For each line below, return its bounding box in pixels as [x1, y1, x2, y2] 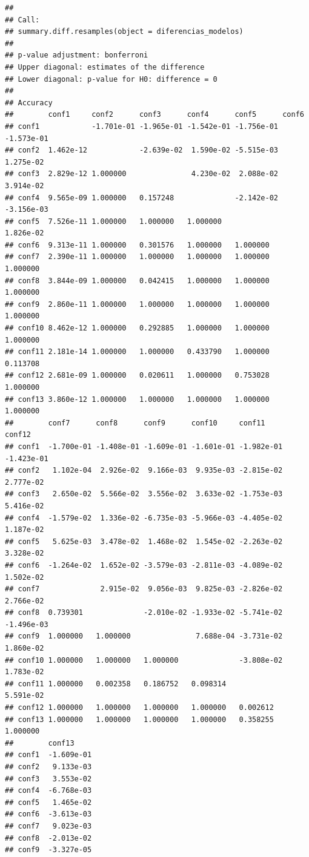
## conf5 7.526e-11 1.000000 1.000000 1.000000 [5, 217, 222, 226]
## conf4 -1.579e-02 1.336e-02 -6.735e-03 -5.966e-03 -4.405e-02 [5, 513, 283, 522]
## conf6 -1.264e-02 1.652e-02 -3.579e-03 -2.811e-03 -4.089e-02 [5, 560, 283, 570]
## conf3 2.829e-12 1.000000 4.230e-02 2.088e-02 [5, 169, 279, 179]
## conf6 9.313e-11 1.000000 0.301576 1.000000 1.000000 [5, 240, 270, 249]
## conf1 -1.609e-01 [5, 750, 92, 760]
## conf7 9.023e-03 [5, 821, 92, 830]
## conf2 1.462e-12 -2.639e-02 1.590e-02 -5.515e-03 [5, 146, 279, 155]
